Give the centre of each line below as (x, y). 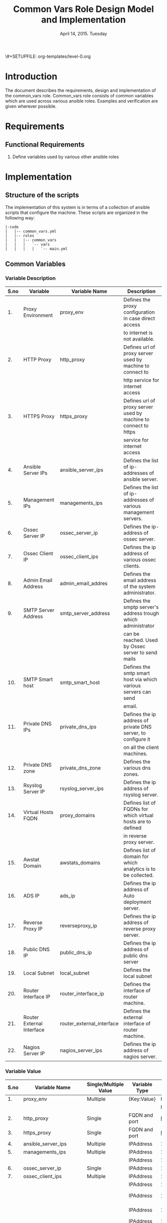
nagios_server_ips (81, 1050)
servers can (137, 692)
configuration (139, 312)
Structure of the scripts (42, 195)
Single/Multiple (105, 1084)
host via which (140, 679)
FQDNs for (136, 809)
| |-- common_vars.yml (31, 231)
